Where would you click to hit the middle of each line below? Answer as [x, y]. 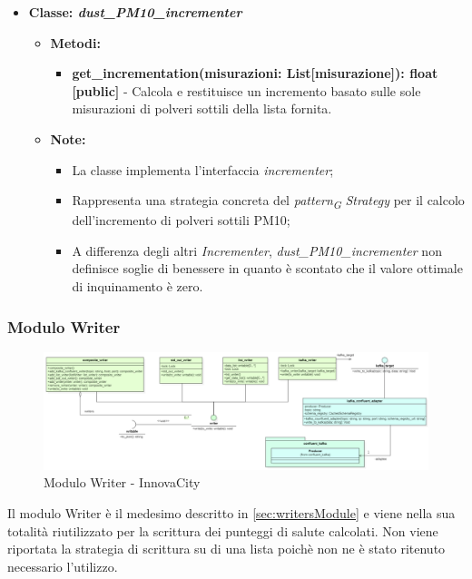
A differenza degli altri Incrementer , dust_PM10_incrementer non [257, 250]
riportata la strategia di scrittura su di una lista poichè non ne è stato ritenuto [226, 549]
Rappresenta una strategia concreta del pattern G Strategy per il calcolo [268, 201]
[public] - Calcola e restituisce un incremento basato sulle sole [246, 90]
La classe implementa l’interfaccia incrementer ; [203, 169]
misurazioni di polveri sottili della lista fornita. [202, 108]
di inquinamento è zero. [138, 286]
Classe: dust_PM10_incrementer [135, 12]
